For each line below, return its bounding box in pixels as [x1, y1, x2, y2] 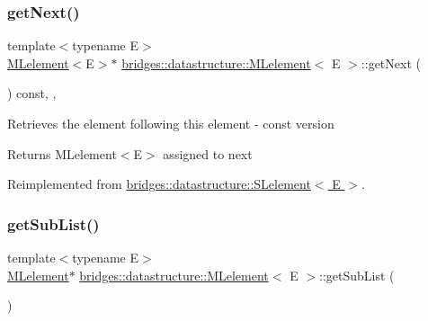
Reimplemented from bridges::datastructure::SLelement [7, 174, 311, 193]
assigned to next [163, 144, 253, 163]
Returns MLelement [7, 144, 117, 163]
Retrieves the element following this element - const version [7, 114, 334, 132]
